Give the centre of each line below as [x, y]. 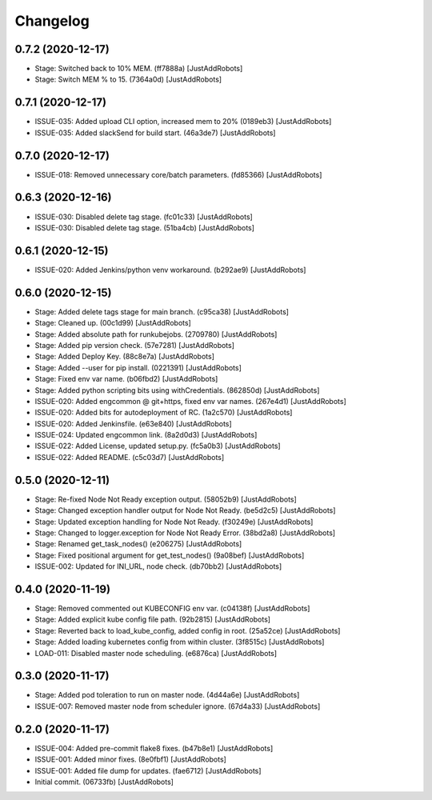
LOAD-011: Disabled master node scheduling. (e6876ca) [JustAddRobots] [156, 653]
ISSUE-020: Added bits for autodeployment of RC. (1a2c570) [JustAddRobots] [164, 413]
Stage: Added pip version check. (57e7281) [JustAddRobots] [135, 345]
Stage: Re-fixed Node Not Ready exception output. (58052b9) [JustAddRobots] [166, 499]
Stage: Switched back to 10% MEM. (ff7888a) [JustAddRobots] [139, 69]
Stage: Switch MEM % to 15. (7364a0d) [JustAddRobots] [128, 79]
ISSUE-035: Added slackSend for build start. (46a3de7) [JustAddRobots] [155, 133]
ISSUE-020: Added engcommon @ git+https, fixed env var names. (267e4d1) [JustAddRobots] [191, 401]
